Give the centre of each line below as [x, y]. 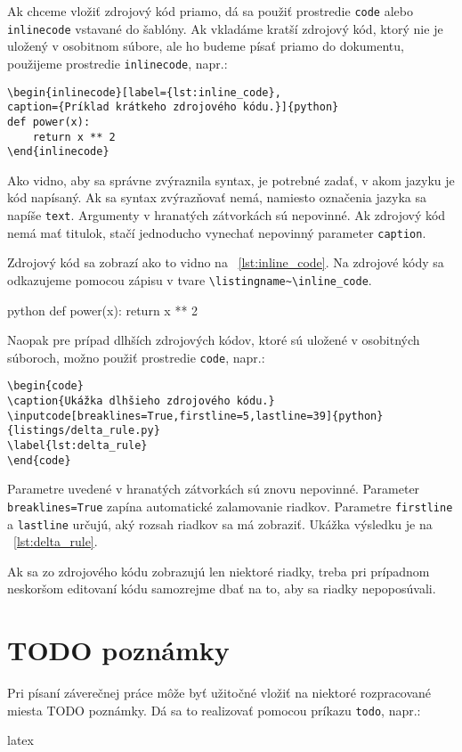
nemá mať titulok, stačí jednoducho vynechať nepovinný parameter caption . [217, 232]
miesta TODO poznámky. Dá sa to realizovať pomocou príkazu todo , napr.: [214, 710]
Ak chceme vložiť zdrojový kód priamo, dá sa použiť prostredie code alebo [210, 11]
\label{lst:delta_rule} [77, 446]
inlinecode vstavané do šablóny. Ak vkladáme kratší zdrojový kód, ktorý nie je [225, 28]
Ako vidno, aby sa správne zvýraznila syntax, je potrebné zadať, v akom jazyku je [231, 180]
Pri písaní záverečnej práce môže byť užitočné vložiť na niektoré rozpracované [219, 693]
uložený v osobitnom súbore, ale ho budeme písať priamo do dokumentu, [206, 46]
